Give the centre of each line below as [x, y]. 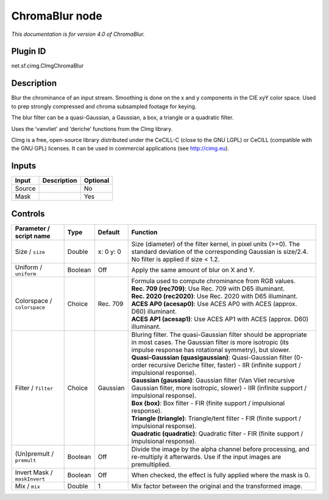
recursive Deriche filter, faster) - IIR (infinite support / [225, 365]
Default [109, 232]
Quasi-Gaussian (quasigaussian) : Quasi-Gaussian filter [212, 357]
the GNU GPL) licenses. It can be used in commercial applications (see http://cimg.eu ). [120, 149]
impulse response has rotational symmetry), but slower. [211, 350]
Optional [97, 181]
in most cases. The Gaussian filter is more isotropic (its [210, 342]
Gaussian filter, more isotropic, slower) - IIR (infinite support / [219, 388]
